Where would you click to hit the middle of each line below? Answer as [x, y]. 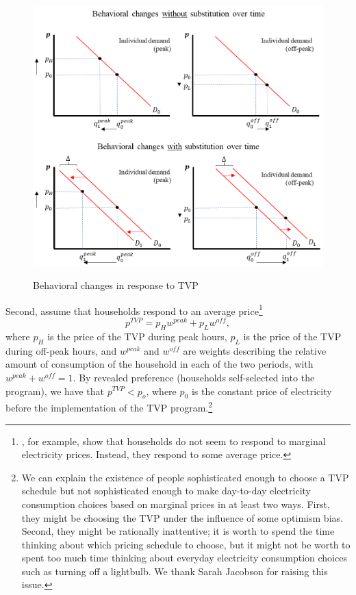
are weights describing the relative [255, 350]
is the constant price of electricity [262, 391]
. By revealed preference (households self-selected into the [194, 377]
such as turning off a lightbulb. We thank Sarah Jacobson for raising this [175, 571]
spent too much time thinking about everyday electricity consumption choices [184, 558]
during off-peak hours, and [61, 350]
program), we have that [55, 391]
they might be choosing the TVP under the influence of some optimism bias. [182, 517]
